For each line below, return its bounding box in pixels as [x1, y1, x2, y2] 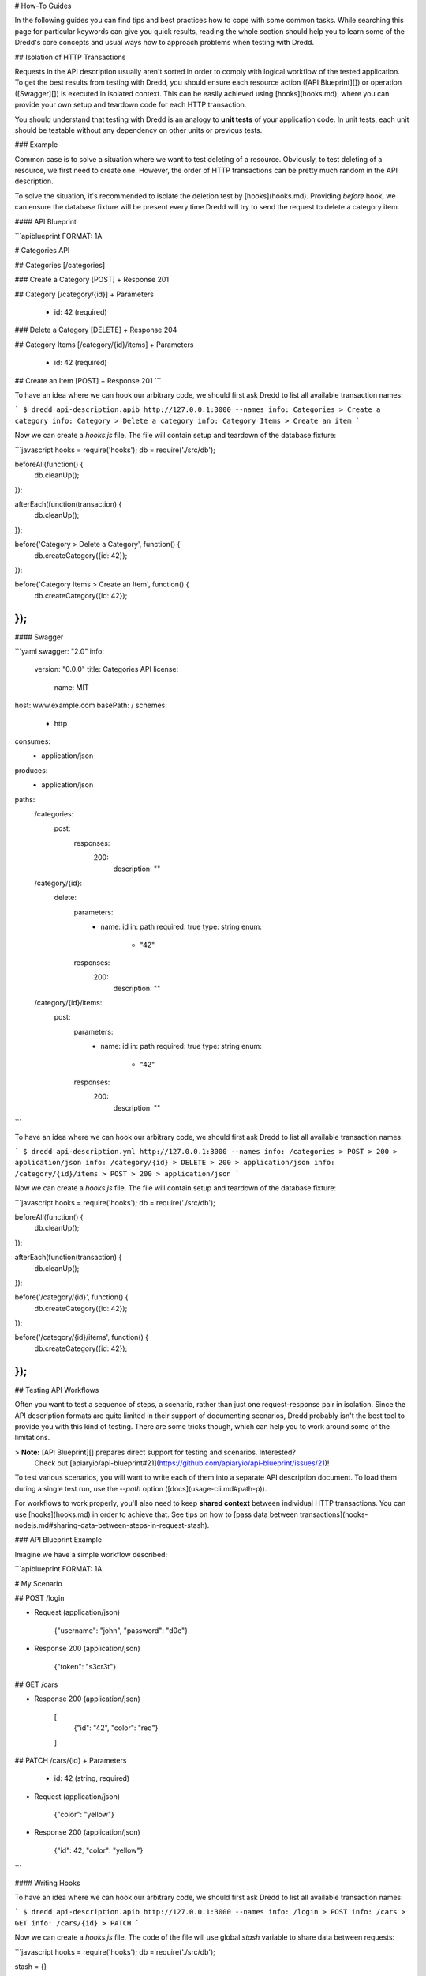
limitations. [14, 1433, 50, 1442]
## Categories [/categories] [14, 260, 106, 270]
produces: [14, 765, 48, 775]
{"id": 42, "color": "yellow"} [54, 1846, 144, 1855]
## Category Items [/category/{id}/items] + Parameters [14, 340, 194, 349]
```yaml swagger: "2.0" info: [14, 647, 104, 656]
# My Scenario [14, 1578, 62, 1588]
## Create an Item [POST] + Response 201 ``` [14, 375, 162, 385]
